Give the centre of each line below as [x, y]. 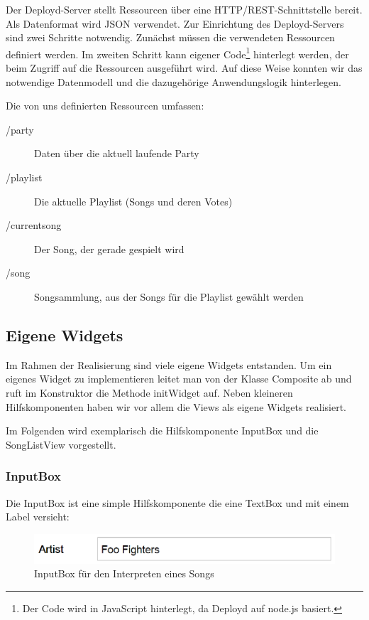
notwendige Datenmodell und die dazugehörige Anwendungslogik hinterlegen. [174, 81]
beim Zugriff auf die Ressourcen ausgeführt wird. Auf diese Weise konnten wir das [184, 68]
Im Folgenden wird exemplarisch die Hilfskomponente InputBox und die [162, 431]
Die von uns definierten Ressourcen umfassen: [105, 106]
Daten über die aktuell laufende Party [117, 153]
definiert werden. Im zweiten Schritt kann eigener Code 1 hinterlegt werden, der [177, 53]
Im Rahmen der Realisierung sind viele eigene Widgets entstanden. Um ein [169, 364]
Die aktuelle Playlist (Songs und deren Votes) [133, 201]
